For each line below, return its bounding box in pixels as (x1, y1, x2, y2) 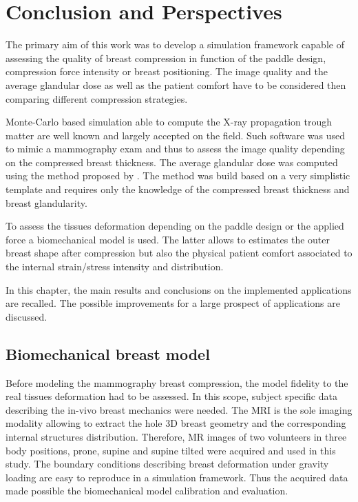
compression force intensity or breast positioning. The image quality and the (6, 64, 328, 79)
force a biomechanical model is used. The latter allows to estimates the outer (6, 232, 330, 246)
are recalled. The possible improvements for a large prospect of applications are (6, 296, 340, 310)
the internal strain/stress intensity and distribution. (6, 259, 224, 274)
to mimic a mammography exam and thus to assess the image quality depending (6, 141, 345, 156)
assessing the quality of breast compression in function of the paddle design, (6, 50, 326, 65)
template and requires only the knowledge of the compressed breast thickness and (6, 182, 350, 197)
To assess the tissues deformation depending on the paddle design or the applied (6, 219, 344, 233)
